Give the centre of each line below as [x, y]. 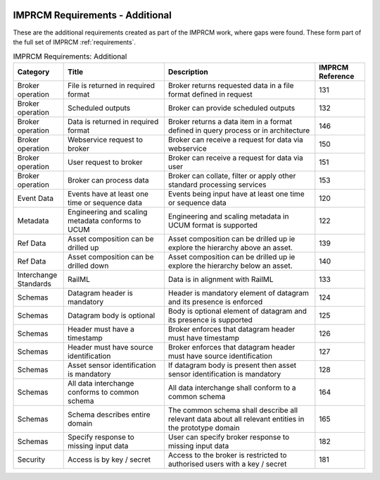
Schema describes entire [109, 414]
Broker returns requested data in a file [231, 85]
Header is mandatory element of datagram [238, 293]
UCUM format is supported [213, 225]
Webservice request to [105, 140]
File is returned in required [111, 85]
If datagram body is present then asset [232, 365]
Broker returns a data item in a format [230, 121]
